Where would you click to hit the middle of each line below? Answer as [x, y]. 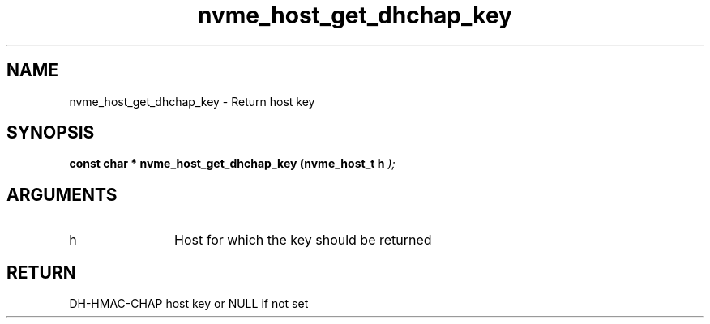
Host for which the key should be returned [303, 240]
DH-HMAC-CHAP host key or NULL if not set [189, 304]
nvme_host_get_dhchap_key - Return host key [192, 101]
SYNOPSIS [51, 133]
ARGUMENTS [62, 194]
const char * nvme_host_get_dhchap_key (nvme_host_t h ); [232, 164]
